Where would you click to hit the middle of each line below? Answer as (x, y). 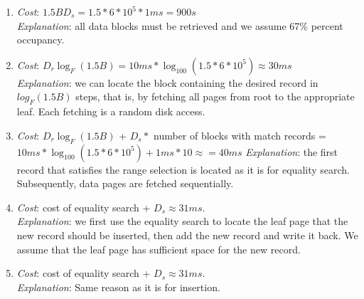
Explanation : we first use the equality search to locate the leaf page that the (182, 221)
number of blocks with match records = (240, 135)
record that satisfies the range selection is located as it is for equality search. (183, 169)
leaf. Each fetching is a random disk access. (111, 111)
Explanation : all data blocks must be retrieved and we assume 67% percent (180, 25)
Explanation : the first (292, 151)
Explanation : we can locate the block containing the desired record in (167, 82)
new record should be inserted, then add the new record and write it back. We (187, 235)
